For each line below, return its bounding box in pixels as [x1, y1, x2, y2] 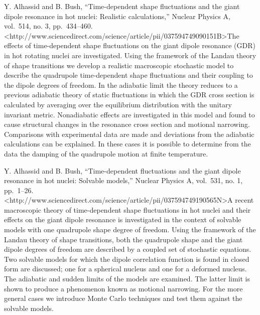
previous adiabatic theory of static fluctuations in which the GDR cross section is [4, 89, 254, 100]
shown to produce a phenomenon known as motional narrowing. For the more [4, 283, 243, 293]
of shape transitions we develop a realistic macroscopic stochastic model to [4, 60, 234, 70]
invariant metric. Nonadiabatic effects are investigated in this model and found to [4, 109, 255, 119]
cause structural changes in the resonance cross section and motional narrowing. [4, 119, 250, 129]
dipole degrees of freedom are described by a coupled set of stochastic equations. [4, 244, 251, 254]
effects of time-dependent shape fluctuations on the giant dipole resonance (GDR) [4, 40, 255, 51]
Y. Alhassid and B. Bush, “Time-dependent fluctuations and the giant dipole [4, 165, 241, 176]
